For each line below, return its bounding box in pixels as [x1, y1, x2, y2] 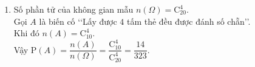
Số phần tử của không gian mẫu [13, 3, 134, 15]
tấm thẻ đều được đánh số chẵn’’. [126, 14, 251, 27]
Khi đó [13, 27, 39, 39]
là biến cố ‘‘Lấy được [39, 14, 117, 27]
